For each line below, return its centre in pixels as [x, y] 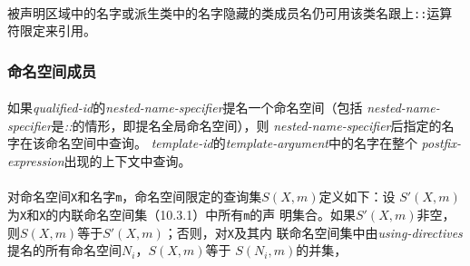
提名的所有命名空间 [64, 250]
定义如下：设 [357, 197]
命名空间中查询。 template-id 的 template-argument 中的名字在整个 [231, 143]
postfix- [441, 143]
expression [36, 161]
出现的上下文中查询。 [127, 161]
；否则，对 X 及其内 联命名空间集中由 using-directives [313, 232]
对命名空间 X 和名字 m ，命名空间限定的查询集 [135, 197]
